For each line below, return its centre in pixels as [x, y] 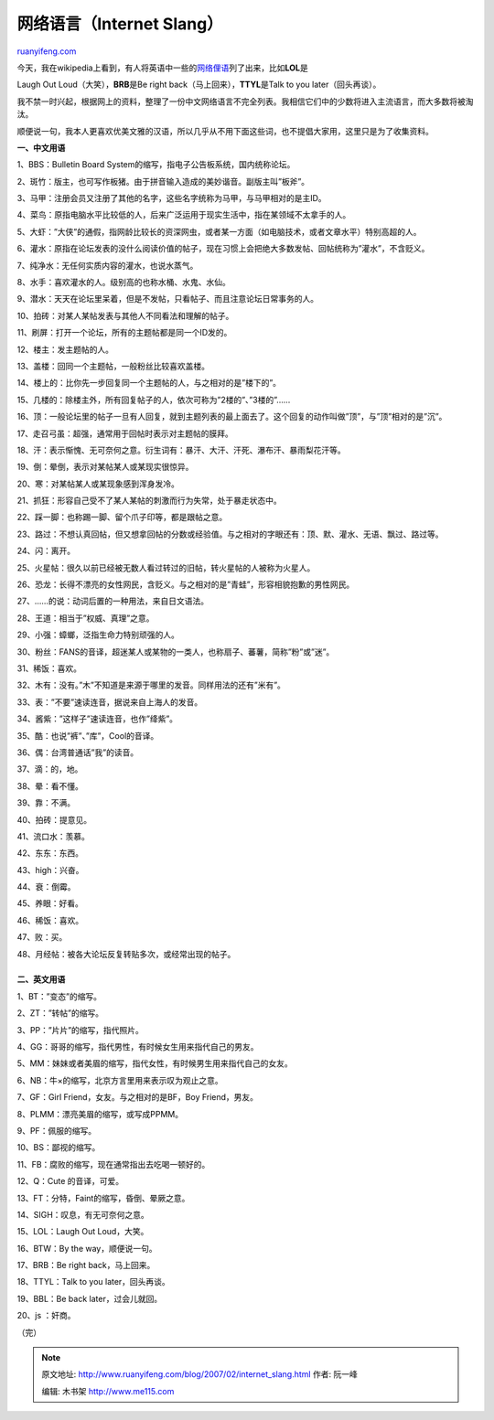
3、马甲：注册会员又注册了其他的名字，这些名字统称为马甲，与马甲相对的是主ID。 [172, 198]
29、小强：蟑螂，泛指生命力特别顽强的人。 [98, 635]
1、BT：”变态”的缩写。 [59, 996]
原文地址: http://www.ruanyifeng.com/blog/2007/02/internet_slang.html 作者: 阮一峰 [200, 1374]
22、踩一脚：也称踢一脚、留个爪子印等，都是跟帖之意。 [122, 518]
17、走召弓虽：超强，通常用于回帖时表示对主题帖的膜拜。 [125, 433]
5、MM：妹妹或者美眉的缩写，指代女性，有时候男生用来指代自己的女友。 [155, 1063]
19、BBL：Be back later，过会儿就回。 [90, 1298]
